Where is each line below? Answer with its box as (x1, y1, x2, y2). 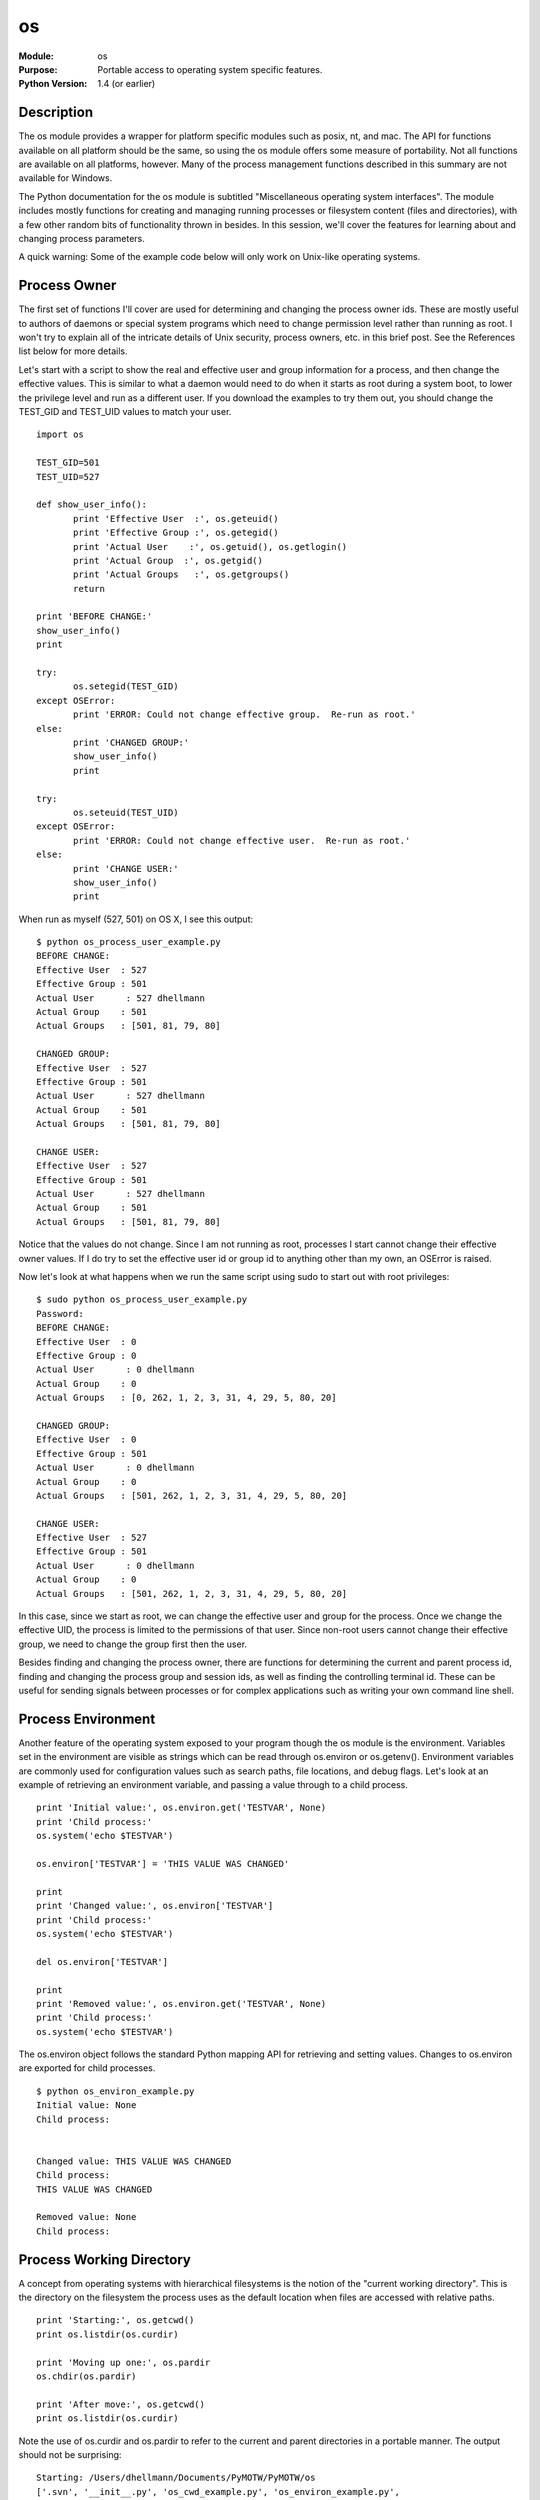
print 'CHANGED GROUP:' (73, 736, 190, 748)
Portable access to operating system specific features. (97, 63, 323, 75)
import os (36, 429, 84, 440)
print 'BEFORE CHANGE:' (36, 611, 153, 622)
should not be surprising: (18, 2448, 122, 2460)
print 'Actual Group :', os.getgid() (73, 555, 264, 566)
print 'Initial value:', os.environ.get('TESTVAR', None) (36, 1802, 327, 1814)
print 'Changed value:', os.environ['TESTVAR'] (36, 1900, 274, 1912)
